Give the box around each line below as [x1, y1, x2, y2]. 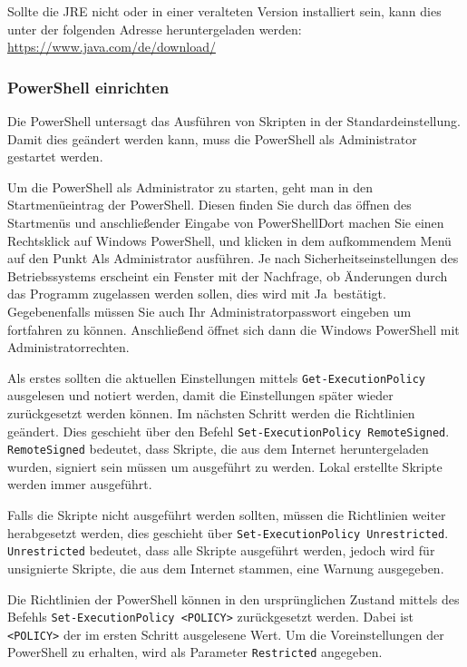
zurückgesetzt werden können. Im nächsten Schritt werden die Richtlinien [7, 403, 415, 422]
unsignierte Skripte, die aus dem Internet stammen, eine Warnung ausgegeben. [7, 558, 444, 577]
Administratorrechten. [7, 338, 130, 357]
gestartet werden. [7, 147, 103, 166]
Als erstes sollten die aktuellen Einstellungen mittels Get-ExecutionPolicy [7, 368, 426, 387]
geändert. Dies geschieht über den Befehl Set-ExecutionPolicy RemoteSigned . [7, 421, 450, 440]
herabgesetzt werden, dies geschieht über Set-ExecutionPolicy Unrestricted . [7, 523, 449, 542]
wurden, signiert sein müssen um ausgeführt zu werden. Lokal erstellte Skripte [7, 456, 443, 476]
